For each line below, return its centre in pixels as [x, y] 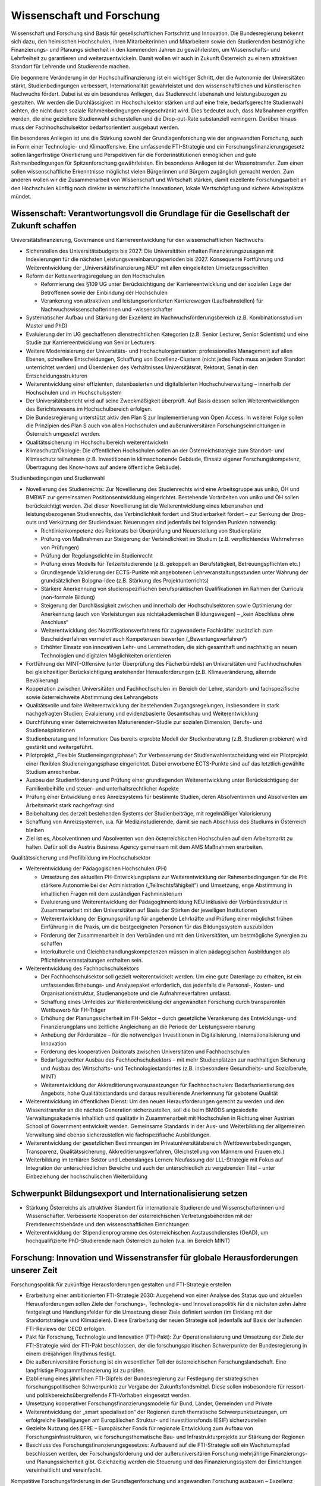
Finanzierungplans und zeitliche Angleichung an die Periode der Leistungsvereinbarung [148, 1027]
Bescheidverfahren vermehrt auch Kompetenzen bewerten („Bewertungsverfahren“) [144, 638]
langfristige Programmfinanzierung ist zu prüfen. [85, 1370]
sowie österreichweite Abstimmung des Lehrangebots [92, 697]
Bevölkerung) [42, 680]
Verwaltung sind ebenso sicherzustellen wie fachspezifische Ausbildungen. [118, 1135]
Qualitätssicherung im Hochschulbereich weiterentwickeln [97, 442]
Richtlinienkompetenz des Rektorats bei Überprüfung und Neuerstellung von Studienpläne [151, 531]
